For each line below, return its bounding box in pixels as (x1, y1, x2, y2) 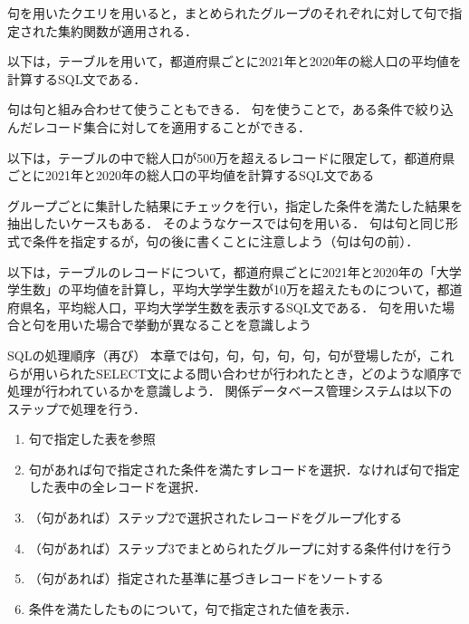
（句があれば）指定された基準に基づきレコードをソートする (28, 569, 384, 588)
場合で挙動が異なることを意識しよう (95, 315, 311, 334)
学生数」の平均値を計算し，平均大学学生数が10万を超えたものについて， (7, 280, 437, 299)
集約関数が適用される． (57, 21, 197, 40)
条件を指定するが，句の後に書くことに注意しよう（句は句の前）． (32, 231, 419, 250)
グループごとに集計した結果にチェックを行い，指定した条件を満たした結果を (7, 196, 464, 215)
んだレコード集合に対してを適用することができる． (7, 117, 311, 136)
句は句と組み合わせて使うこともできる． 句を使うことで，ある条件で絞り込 (7, 100, 454, 119)
